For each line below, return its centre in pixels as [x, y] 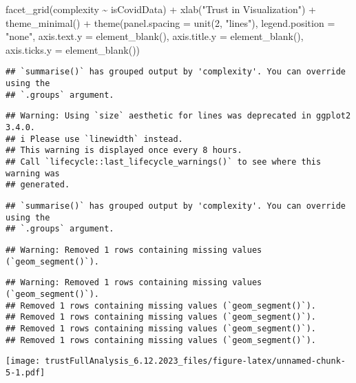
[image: [23, 361]
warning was [33, 173]
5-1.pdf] [25, 372]
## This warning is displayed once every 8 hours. [124, 151]
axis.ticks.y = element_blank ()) [73, 49]
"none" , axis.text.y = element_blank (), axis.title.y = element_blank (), [155, 36]
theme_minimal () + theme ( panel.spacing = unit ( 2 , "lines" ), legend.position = [170, 22]
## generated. [38, 185]
